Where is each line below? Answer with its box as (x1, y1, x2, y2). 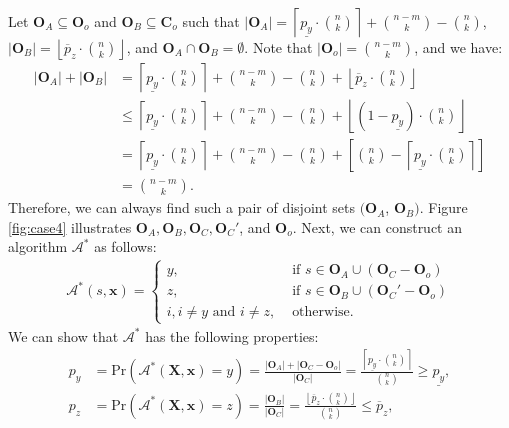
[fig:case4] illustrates (8, 216, 132, 237)
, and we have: (414, 37, 503, 57)
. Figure (419, 197, 468, 218)
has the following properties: (145, 325, 319, 346)
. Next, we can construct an (292, 216, 463, 237)
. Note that (244, 37, 313, 57)
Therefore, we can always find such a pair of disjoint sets (8, 197, 355, 218)
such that (182, 10, 240, 31)
